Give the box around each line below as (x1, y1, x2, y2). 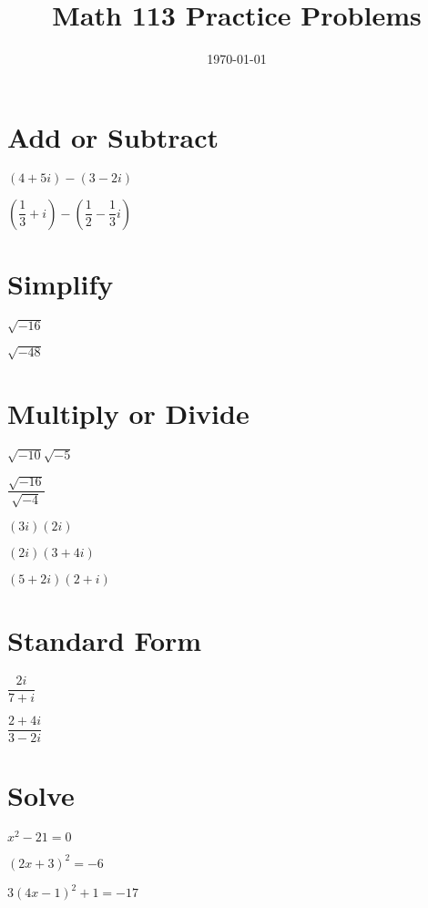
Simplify (7, 264, 114, 302)
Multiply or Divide (7, 395, 250, 432)
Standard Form (7, 621, 202, 658)
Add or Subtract (7, 118, 219, 155)
